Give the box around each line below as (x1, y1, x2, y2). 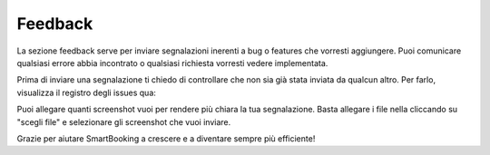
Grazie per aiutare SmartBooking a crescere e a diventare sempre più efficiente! (16, 132, 316, 144)
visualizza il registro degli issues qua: (16, 87, 156, 98)
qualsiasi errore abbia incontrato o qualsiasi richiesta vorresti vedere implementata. (16, 57, 328, 68)
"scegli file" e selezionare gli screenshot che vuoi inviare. (16, 116, 231, 127)
